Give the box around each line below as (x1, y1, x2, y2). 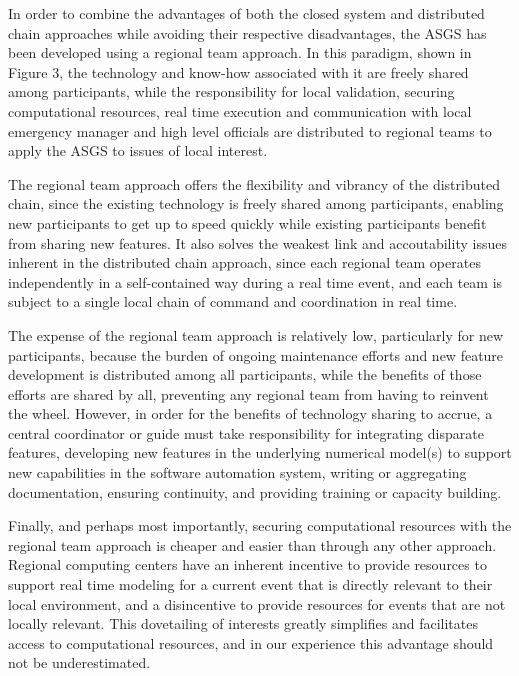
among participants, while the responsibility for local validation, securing (8, 81, 455, 102)
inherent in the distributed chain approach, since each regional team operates (8, 252, 481, 273)
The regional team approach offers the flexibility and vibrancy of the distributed (8, 173, 500, 194)
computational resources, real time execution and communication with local (8, 100, 472, 121)
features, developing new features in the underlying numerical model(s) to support (8, 442, 512, 463)
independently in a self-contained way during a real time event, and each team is (8, 271, 503, 292)
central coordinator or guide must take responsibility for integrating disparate (8, 422, 484, 443)
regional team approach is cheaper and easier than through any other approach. (8, 534, 497, 555)
